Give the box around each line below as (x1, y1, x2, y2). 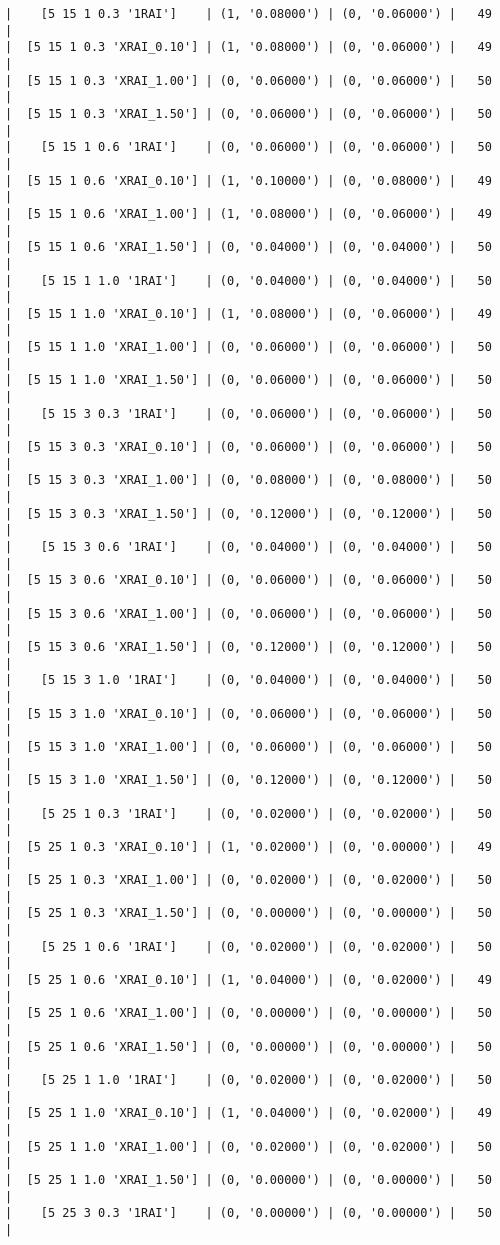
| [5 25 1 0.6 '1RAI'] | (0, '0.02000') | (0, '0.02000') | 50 (5, 939, 492, 954)
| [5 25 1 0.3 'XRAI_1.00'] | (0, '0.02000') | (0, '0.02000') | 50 (5, 873, 492, 888)
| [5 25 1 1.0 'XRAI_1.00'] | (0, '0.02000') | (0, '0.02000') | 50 (5, 1139, 492, 1154)
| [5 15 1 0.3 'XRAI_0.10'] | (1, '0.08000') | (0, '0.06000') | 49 (5, 40, 492, 55)
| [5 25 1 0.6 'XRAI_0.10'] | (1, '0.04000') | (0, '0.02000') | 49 (5, 973, 492, 988)
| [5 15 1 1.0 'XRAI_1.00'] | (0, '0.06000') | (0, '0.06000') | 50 (5, 340, 492, 355)
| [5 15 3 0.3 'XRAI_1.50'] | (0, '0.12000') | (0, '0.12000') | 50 (5, 506, 492, 521)
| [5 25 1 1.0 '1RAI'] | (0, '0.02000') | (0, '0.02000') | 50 (5, 1073, 492, 1087)
